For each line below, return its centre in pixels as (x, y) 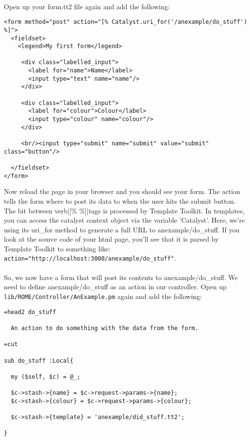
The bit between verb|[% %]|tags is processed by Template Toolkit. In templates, (124, 210)
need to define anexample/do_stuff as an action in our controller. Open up (115, 287)
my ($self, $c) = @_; (46, 377)
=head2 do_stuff (30, 312)
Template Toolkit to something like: (57, 248)
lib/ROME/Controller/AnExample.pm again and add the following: (103, 296)
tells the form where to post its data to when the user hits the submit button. (120, 201)
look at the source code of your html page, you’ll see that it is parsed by (111, 239)
